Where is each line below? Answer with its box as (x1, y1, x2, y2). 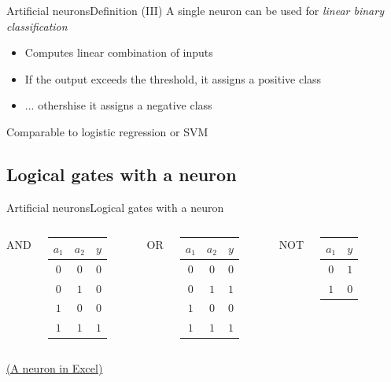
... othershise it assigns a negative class (24, 97, 212, 113)
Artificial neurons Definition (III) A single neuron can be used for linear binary (6, 2, 384, 18)
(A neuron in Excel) (6, 360, 103, 376)
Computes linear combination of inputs (24, 44, 213, 61)
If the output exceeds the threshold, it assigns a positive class (24, 70, 322, 87)
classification (6, 17, 68, 34)
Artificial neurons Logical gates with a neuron (6, 198, 224, 215)
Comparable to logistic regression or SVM (6, 123, 208, 139)
